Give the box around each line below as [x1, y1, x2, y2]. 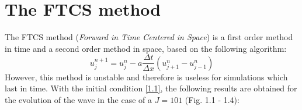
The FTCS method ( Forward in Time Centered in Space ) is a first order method [5, 31, 293, 43]
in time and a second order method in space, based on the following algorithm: [5, 42, 287, 54]
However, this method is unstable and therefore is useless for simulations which [5, 70, 288, 83]
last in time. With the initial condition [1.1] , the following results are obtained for [5, 82, 297, 94]
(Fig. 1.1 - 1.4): [185, 93, 239, 105]
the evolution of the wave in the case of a [5, 93, 152, 105]
